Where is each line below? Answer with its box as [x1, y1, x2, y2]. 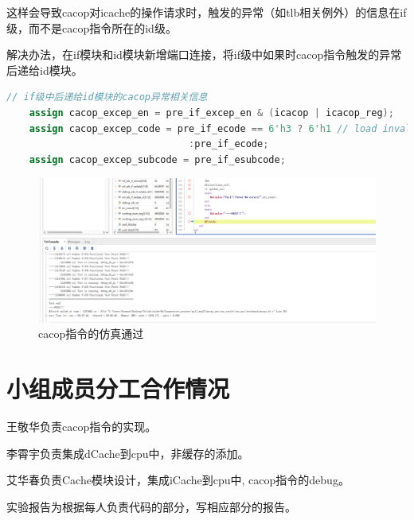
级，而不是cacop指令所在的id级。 [6, 19, 177, 36]
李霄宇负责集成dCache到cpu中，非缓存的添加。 [6, 444, 249, 461]
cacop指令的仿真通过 [38, 325, 144, 342]
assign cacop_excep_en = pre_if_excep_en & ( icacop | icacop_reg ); [29, 107, 394, 118]
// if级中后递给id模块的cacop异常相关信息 [6, 91, 208, 103]
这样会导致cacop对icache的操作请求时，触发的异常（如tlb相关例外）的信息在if [6, 4, 407, 20]
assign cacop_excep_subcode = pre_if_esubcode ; [29, 153, 286, 165]
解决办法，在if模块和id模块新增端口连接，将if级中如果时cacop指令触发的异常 [6, 46, 402, 63]
